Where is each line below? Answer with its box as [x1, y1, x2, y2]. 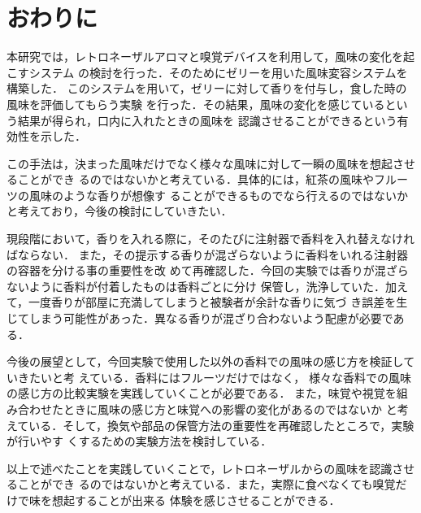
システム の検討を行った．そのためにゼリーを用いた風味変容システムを [28, 63, 408, 80]
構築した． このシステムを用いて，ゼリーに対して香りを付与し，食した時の [7, 80, 407, 97]
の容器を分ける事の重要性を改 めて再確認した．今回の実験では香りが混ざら [7, 262, 409, 279]
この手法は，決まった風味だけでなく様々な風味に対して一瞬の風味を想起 [7, 154, 393, 172]
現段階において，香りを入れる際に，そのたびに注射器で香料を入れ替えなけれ [7, 230, 414, 247]
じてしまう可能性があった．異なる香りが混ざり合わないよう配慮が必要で [7, 310, 393, 327]
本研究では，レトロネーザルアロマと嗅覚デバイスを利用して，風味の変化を [7, 48, 403, 65]
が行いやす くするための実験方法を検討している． [7, 433, 272, 450]
